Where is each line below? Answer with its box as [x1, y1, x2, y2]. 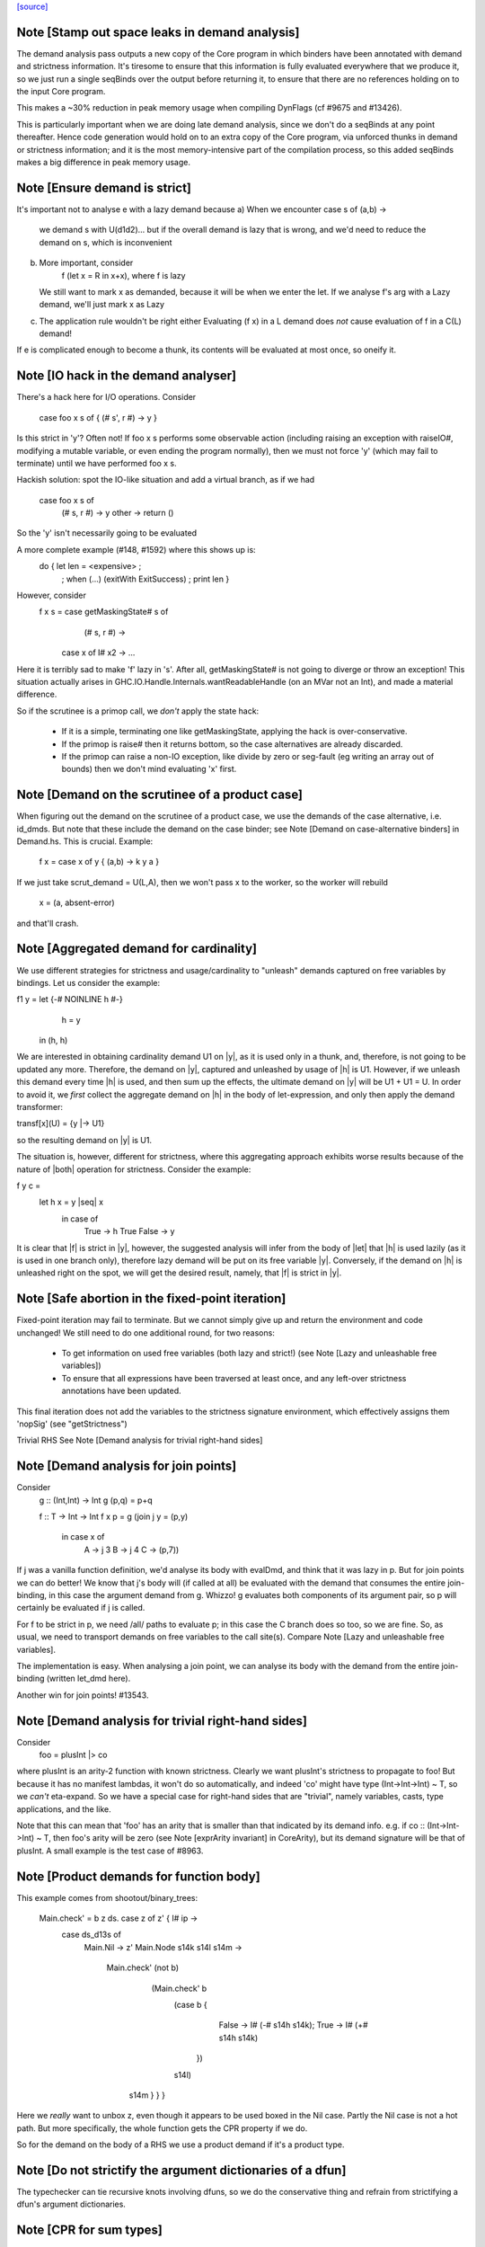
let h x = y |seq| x [39, 1196, 103, 1208]
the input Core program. [16, 86, 106, 97]
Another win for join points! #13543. [16, 1690, 149, 1701]
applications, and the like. [16, 1803, 111, 1815]
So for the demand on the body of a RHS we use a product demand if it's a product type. [16, 2139, 345, 2150]
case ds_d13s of [61, 1929, 121, 1941]
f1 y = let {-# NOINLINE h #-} [16, 994, 123, 1005]
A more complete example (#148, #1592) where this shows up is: [16, 544, 256, 555]
